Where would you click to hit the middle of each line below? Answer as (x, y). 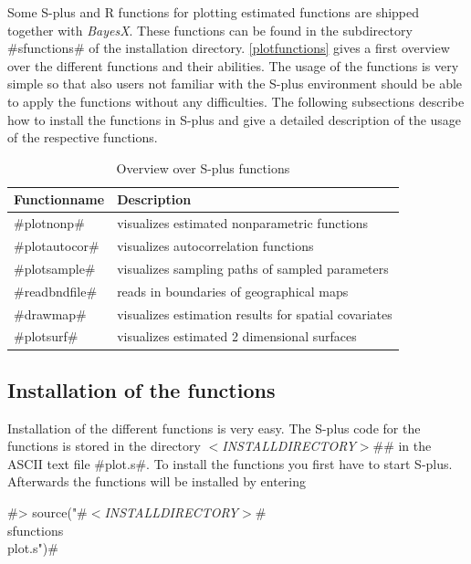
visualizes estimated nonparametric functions (243, 223)
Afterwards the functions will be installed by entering (157, 481)
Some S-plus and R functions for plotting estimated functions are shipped (214, 12)
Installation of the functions (141, 389)
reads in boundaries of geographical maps (233, 291)
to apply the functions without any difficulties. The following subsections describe (236, 101)
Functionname (59, 199)
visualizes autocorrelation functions (215, 246)
